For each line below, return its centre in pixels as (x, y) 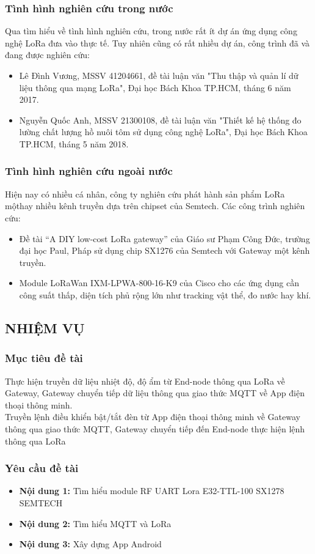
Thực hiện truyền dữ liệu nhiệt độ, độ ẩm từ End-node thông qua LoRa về (145, 381)
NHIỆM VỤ (45, 327)
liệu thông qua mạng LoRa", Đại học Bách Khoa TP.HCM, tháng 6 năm (155, 87)
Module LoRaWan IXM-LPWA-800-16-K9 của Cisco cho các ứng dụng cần (159, 283)
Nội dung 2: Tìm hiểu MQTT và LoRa (95, 523)
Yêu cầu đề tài (42, 468)
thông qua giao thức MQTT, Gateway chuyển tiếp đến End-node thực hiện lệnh (155, 428)
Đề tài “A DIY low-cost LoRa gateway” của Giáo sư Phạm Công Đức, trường (165, 238)
